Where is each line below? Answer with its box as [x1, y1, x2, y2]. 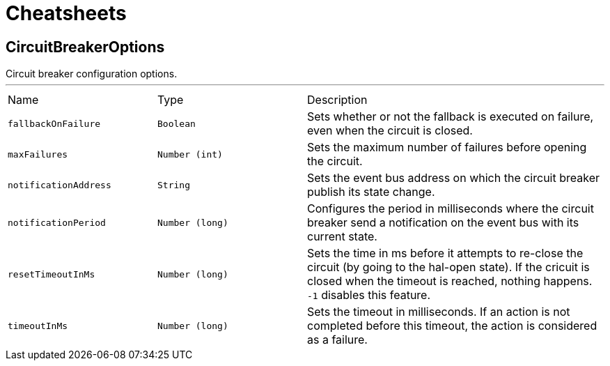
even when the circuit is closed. [307, 123, 473, 138]
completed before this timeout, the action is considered [307, 319, 597, 333]
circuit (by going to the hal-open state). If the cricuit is [307, 260, 590, 275]
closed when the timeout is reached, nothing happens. [307, 274, 593, 289]
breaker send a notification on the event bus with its [307, 215, 579, 230]
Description [307, 93, 368, 107]
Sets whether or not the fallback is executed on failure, [307, 109, 594, 124]
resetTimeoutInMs [8, 268, 95, 280]
